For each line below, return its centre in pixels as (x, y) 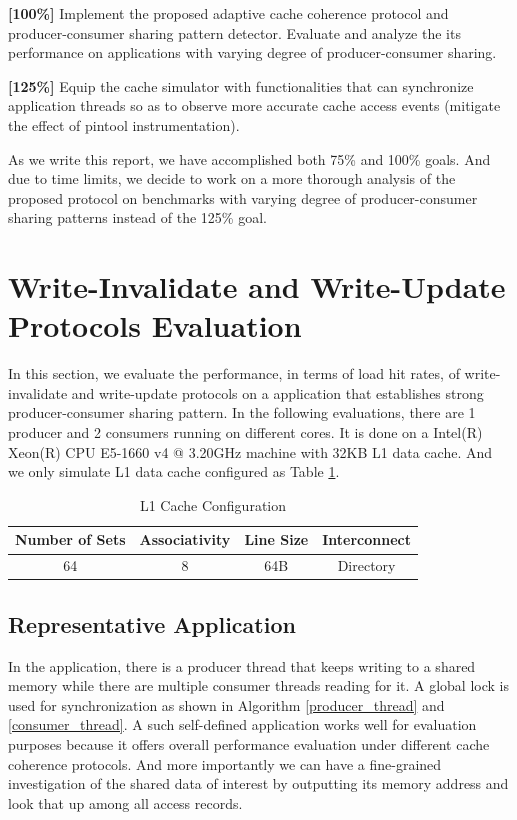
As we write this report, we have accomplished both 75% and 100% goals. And (249, 158)
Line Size (276, 539)
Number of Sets (70, 539)
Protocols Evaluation (155, 325)
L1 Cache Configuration (212, 504)
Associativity (185, 539)
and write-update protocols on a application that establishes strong (277, 392)
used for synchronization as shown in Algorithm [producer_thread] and (226, 704)
